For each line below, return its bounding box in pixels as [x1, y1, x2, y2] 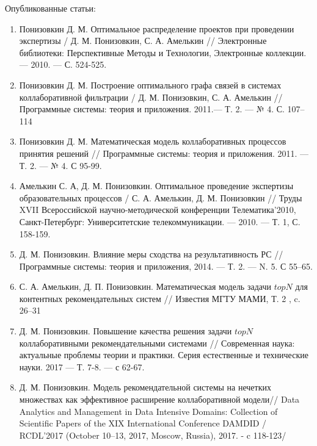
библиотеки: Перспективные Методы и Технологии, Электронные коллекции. [19, 46, 307, 59]
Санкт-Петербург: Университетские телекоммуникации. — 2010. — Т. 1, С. [19, 215, 301, 228]
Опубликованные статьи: [5, 2, 96, 14]
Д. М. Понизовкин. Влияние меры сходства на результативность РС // [19, 248, 283, 261]
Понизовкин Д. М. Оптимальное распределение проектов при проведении [19, 22, 294, 35]
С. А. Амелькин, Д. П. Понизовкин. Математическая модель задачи [19, 280, 271, 293]
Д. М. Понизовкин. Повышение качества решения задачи [19, 325, 232, 337]
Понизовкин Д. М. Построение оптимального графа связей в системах [19, 78, 282, 91]
